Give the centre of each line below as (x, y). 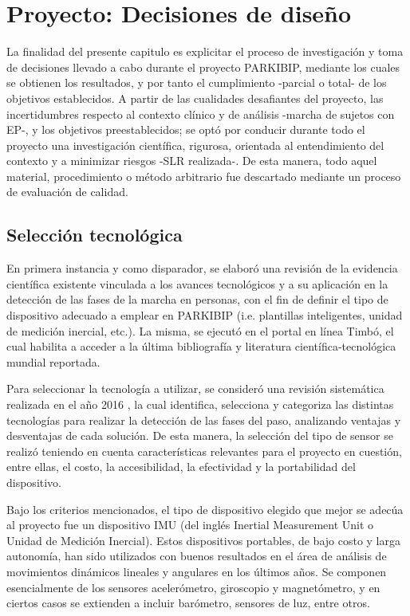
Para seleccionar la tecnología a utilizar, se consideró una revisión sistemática (195, 388)
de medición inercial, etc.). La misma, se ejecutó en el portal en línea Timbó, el (200, 330)
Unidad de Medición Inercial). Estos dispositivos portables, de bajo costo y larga (203, 540)
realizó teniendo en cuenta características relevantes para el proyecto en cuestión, (204, 451)
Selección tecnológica (95, 235)
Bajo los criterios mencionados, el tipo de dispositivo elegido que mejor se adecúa (205, 509)
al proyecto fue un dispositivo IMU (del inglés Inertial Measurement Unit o (190, 525)
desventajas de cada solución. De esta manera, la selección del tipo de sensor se (200, 436)
